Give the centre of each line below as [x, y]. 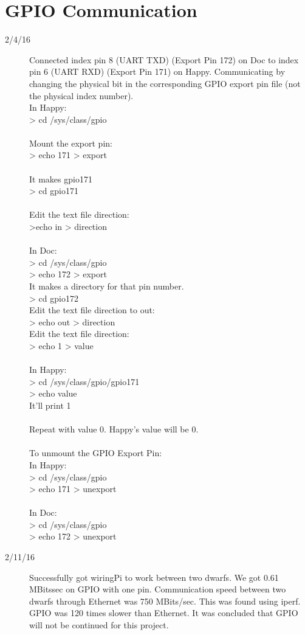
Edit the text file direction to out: [92, 310]
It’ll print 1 [50, 405]
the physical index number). [81, 95]
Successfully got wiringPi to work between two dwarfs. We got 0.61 [154, 577]
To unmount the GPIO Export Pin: [96, 453]
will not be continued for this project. [99, 625]
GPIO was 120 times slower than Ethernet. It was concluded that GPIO [164, 613]
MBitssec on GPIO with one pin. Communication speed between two [158, 589]
